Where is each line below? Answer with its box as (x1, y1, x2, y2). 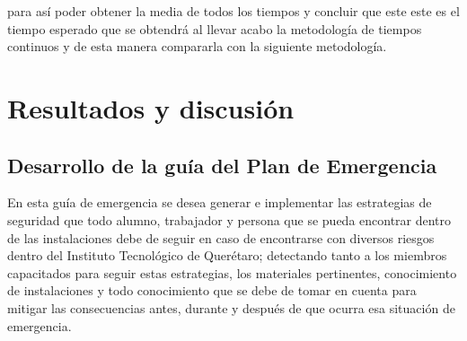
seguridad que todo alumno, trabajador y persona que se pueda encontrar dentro (7, 210, 452, 229)
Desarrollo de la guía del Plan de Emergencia (7, 151, 437, 179)
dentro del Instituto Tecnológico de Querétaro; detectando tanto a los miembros (7, 246, 447, 265)
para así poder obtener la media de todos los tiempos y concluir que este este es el (7, 2, 460, 20)
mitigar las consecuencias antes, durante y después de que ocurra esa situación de (7, 298, 455, 317)
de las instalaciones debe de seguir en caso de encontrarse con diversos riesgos (7, 228, 435, 247)
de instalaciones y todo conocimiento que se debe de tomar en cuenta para (7, 281, 417, 300)
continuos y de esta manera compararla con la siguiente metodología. (7, 37, 387, 56)
